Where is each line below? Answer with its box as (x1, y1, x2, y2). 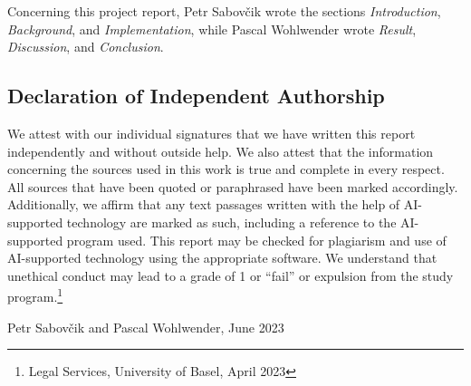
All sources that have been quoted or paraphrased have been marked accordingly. (7, 177, 458, 196)
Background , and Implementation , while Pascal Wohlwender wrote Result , (7, 19, 417, 38)
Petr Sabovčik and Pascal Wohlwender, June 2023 (7, 317, 284, 336)
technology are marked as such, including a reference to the (66, 212, 397, 231)
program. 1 (7, 285, 63, 305)
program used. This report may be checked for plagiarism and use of (66, 230, 447, 249)
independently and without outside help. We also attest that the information (7, 141, 434, 160)
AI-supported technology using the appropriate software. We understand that (7, 248, 437, 267)
